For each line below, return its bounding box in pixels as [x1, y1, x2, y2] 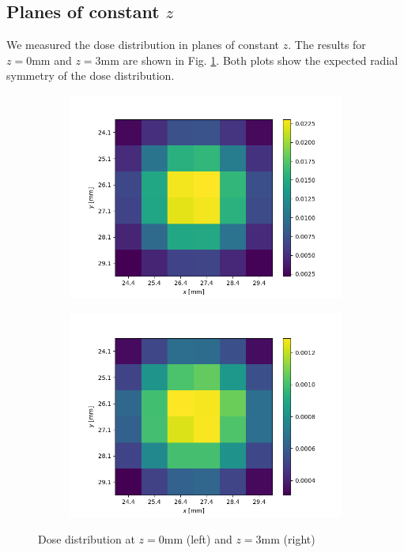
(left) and [186, 531, 232, 547]
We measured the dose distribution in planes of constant [6, 36, 280, 53]
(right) [283, 531, 315, 547]
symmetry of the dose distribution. [6, 67, 175, 84]
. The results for [288, 36, 366, 53]
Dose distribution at [38, 531, 135, 547]
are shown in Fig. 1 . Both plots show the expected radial [123, 51, 398, 68]
